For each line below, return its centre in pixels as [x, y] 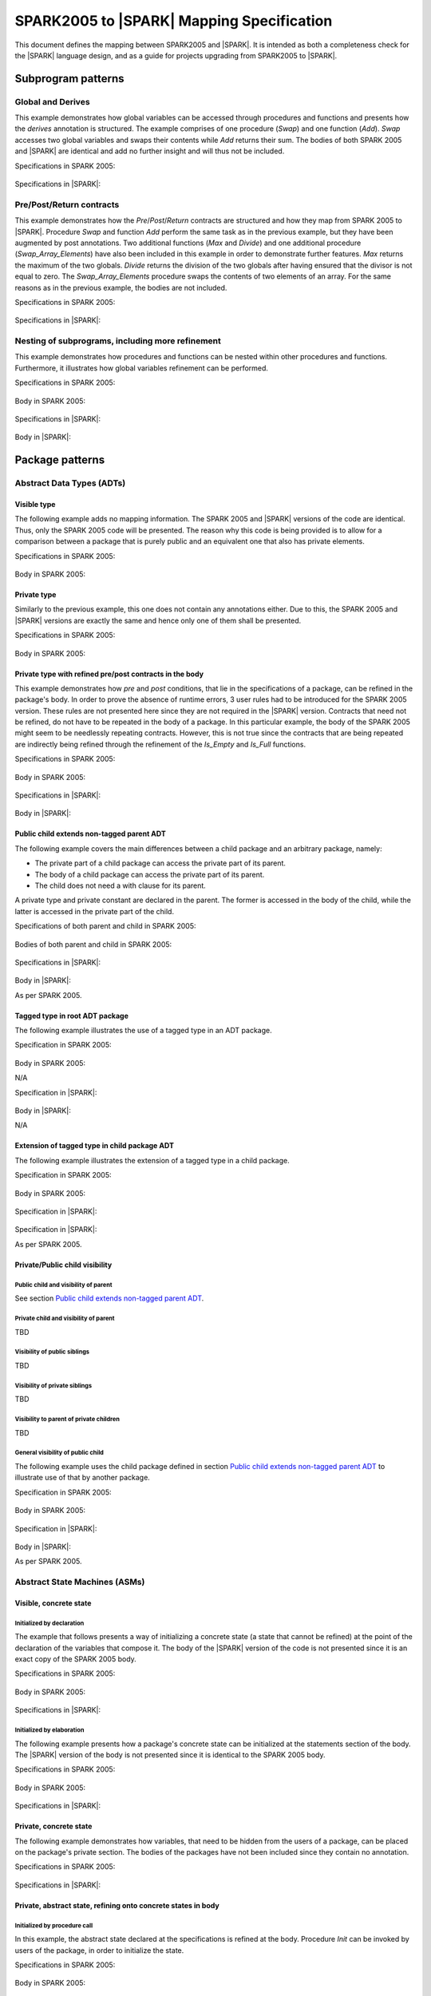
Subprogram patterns [69, 79]
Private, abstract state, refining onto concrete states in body [117, 1905]
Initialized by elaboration [49, 1730]
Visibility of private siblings [53, 1385]
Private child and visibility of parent [65, 1318]
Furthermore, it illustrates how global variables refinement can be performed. [142, 368]
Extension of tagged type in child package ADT [95, 1146]
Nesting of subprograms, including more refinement [118, 341]
